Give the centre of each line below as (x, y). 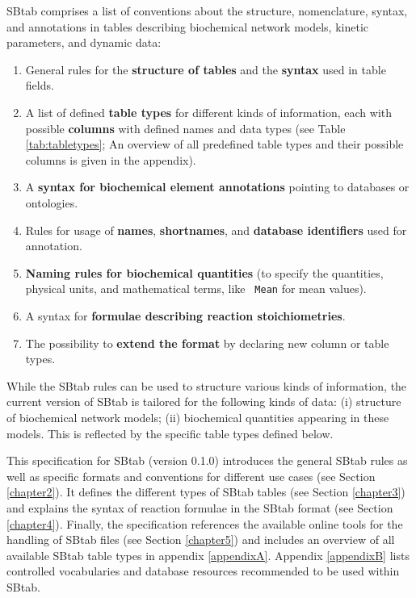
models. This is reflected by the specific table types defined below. (170, 433)
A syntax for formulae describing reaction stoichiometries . (185, 315)
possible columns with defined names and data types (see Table (185, 128)
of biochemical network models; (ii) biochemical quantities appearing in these (198, 417)
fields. (40, 85)
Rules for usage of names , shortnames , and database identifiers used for (216, 230)
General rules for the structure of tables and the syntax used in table (206, 69)
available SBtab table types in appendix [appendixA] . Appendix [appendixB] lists (208, 555)
